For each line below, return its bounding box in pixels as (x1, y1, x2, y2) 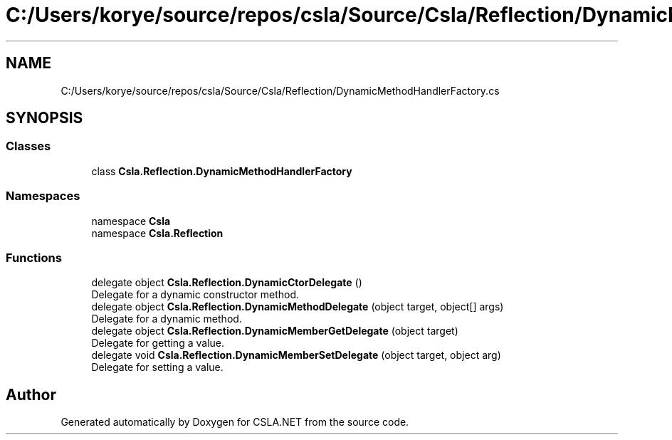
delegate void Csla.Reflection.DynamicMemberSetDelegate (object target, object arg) (91, 349, 501, 362)
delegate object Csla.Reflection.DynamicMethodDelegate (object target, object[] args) (91, 300, 504, 313)
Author (6, 385, 56, 404)
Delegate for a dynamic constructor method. (91, 288, 300, 301)
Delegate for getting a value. (91, 337, 224, 350)
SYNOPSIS (6, 109, 83, 127)
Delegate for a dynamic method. (91, 313, 242, 325)
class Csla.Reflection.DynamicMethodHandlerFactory (91, 164, 352, 177)
